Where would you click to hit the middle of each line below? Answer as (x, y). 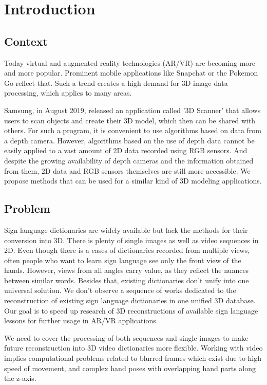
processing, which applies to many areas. (68, 93)
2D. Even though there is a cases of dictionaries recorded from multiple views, (127, 250)
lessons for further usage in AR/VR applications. (81, 320)
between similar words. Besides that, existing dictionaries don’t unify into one (127, 280)
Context (26, 41)
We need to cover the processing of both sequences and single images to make (126, 337)
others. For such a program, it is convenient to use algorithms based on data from (133, 130)
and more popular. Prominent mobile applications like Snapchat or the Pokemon (131, 73)
